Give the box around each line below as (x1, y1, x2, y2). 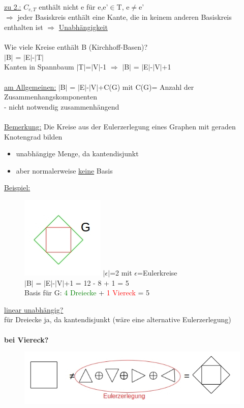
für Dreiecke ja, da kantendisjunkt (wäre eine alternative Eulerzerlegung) (4, 314, 231, 325)
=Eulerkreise (137, 267, 177, 278)
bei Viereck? (4, 334, 49, 345)
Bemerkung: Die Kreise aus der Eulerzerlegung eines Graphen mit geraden (4, 121, 236, 131)
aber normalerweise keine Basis (16, 165, 113, 176)
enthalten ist (4, 22, 43, 32)
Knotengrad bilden (4, 131, 63, 142)
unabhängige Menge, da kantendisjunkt (16, 148, 139, 159)
